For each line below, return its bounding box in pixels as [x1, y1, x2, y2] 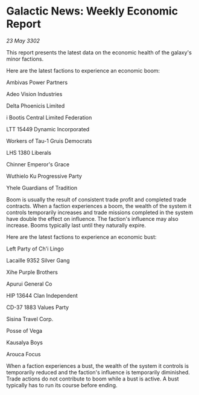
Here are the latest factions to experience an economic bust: [6, 233, 157, 240]
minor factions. [6, 55, 44, 62]
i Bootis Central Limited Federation [6, 114, 92, 121]
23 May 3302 [6, 37, 40, 44]
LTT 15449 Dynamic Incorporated [6, 125, 90, 132]
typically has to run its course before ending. [6, 381, 118, 388]
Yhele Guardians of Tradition [6, 184, 77, 191]
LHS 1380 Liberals [6, 149, 51, 156]
